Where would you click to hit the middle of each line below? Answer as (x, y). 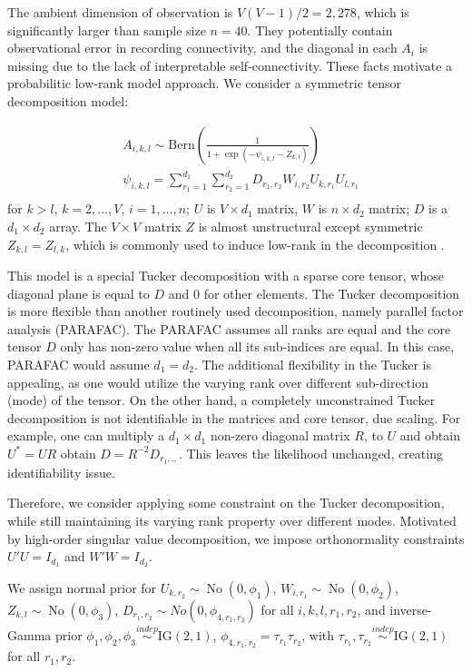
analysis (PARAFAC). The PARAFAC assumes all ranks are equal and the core (229, 328)
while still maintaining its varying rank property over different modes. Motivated (232, 520)
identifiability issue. (61, 472)
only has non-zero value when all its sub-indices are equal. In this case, (257, 346)
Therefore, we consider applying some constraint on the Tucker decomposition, (226, 503)
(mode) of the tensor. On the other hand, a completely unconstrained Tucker (221, 400)
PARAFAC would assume (79, 364)
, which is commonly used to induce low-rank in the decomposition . (255, 244)
